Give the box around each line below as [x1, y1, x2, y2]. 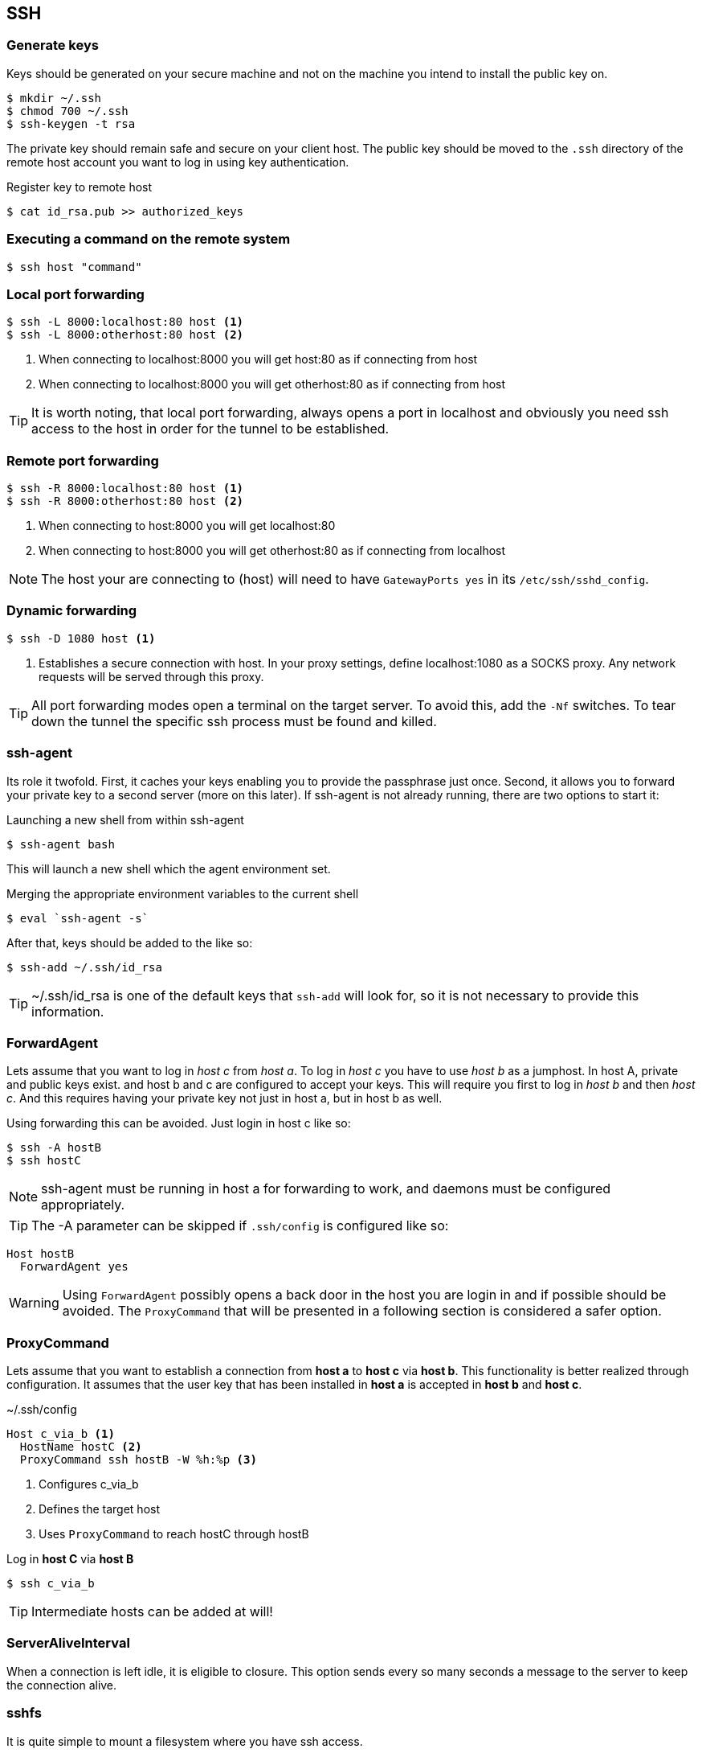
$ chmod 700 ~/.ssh [6, 104, 129, 117]
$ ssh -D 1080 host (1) [6, 631, 156, 645]
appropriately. [41, 1197, 125, 1213]
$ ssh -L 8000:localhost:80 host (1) [6, 315, 244, 329]
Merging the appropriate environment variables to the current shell [6, 886, 359, 901]
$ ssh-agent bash [6, 837, 115, 851]
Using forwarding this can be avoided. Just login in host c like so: [6, 1116, 351, 1131]
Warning [9, 1295, 59, 1312]
